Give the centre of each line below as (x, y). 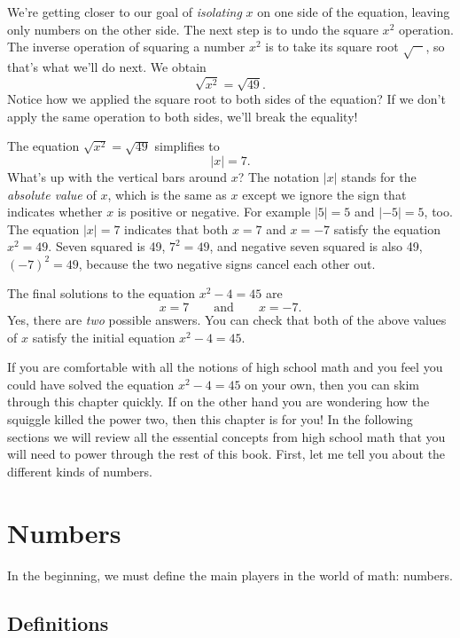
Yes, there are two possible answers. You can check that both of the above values (227, 320)
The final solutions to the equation (101, 293)
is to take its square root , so (355, 47)
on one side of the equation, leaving (354, 12)
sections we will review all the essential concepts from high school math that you (226, 436)
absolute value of (52, 194)
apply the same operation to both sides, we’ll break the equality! (183, 116)
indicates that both (176, 228)
